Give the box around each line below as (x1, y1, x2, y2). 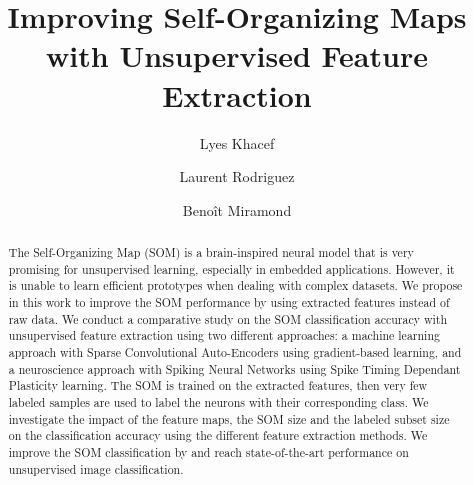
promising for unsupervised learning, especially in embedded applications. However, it (8, 260, 455, 277)
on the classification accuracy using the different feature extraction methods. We (8, 427, 428, 444)
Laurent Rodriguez (179, 166, 295, 187)
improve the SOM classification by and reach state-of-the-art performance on (8, 443, 409, 460)
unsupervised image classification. (8, 460, 184, 477)
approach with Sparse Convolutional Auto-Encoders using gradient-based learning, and (8, 344, 462, 361)
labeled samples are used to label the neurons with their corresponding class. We (8, 393, 429, 410)
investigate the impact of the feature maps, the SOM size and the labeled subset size (8, 410, 450, 427)
